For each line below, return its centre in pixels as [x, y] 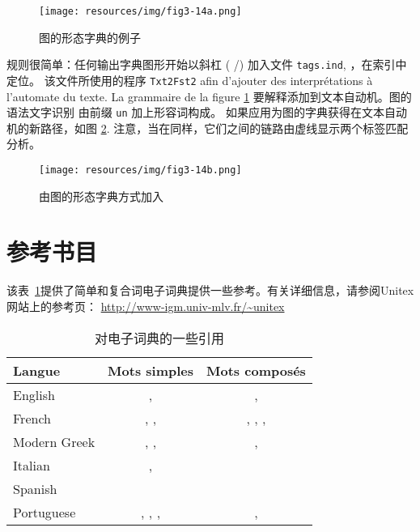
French [32, 418]
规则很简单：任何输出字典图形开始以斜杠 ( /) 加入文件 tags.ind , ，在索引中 [207, 64]
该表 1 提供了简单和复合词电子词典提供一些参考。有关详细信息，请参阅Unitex [210, 290]
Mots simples [151, 370]
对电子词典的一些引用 [159, 338]
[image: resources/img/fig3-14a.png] [140, 11]
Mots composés [256, 370]
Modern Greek [54, 441]
